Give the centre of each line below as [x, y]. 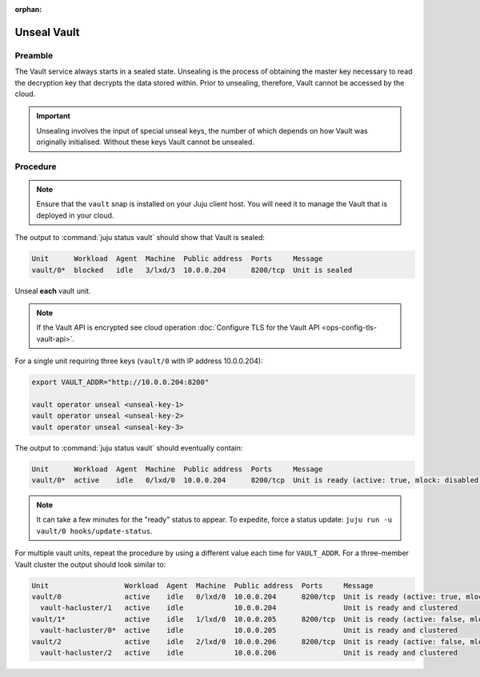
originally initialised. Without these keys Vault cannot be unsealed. [146, 142]
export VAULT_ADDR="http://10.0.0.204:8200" [120, 383]
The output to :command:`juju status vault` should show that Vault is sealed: [140, 238]
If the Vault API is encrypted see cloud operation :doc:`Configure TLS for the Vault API [178, 327]
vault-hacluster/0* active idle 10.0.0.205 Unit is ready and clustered [249, 631]
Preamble [34, 55]
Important [54, 116]
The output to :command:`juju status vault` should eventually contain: [129, 447]
